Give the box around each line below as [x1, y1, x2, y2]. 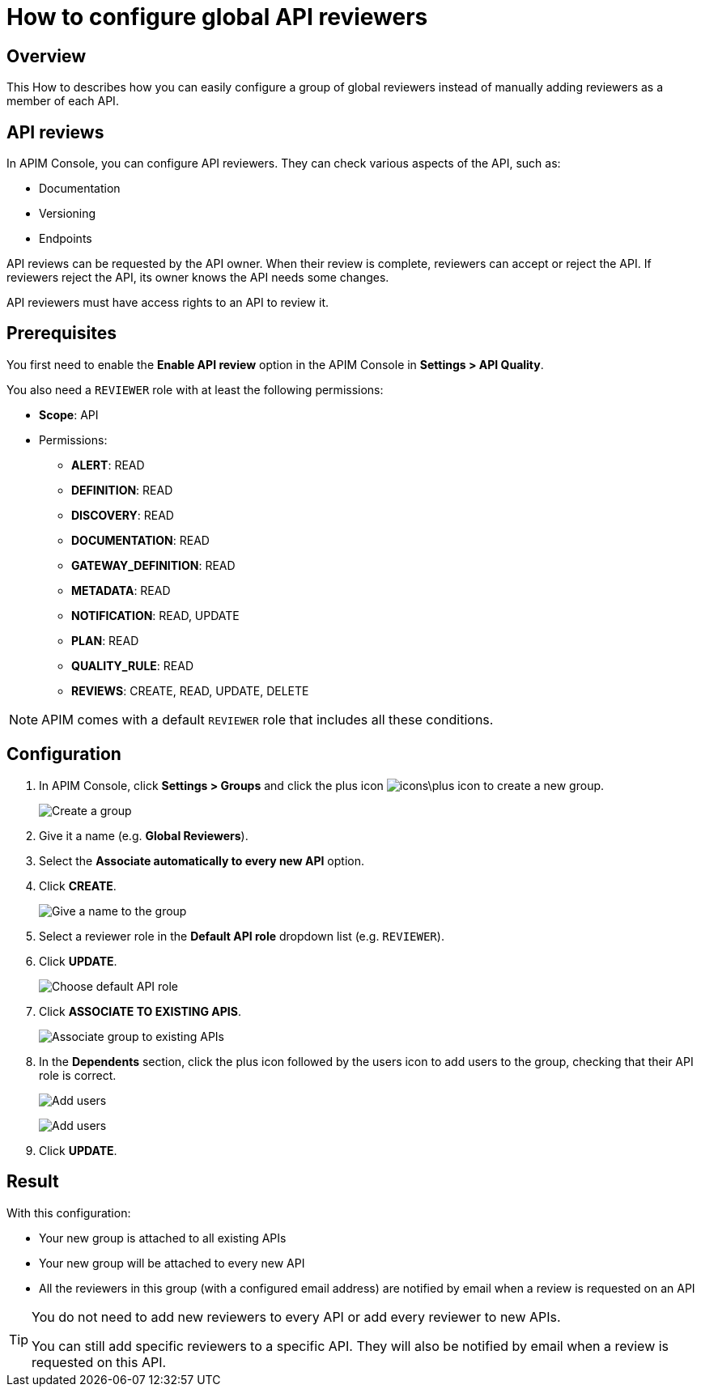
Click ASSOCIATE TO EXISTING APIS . [39, 1004, 241, 1018]
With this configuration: [6, 1205, 131, 1220]
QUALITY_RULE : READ [71, 658, 194, 673]
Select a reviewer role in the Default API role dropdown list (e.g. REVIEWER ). [39, 928, 444, 943]
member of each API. [6, 94, 119, 108]
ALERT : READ [71, 457, 145, 472]
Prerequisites [6, 323, 117, 344]
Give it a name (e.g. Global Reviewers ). [39, 828, 249, 843]
